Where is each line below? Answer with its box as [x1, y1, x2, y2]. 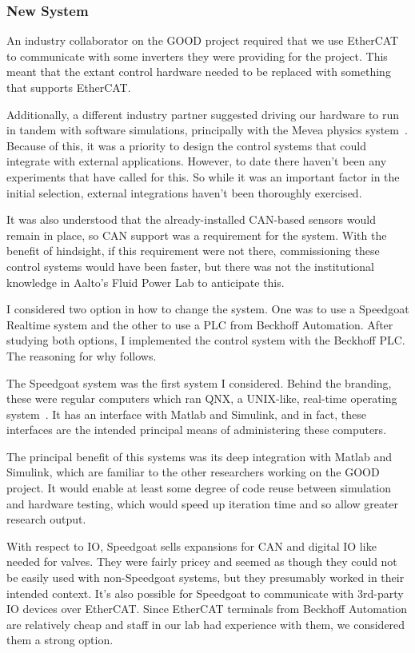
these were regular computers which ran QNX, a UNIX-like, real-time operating [6, 390, 397, 407]
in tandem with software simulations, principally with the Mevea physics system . [6, 121, 408, 138]
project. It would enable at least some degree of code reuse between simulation [6, 480, 392, 496]
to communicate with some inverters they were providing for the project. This [6, 47, 388, 64]
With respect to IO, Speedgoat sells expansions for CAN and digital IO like [6, 537, 377, 554]
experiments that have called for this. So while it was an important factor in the [6, 168, 400, 185]
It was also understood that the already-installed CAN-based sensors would [6, 211, 376, 228]
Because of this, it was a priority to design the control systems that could [6, 137, 366, 153]
